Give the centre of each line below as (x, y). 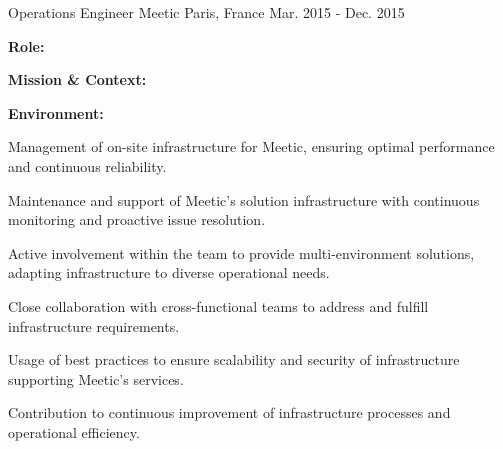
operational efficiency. (74, 431)
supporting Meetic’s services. (96, 378)
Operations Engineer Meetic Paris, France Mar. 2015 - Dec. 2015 (206, 12)
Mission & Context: (77, 79)
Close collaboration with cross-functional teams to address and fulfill (218, 305)
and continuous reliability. (87, 165)
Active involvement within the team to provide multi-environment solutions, (241, 252)
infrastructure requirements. (94, 325)
